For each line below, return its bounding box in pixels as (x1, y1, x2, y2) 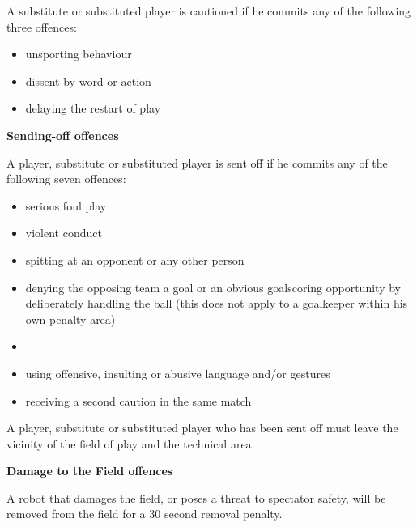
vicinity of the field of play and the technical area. (6, 435, 255, 452)
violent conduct (25, 224, 102, 241)
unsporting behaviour (25, 45, 132, 62)
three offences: (6, 18, 77, 35)
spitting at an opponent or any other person (25, 251, 245, 268)
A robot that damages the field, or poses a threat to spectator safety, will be (6, 489, 386, 506)
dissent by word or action (25, 72, 151, 89)
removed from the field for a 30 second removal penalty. (6, 505, 283, 522)
